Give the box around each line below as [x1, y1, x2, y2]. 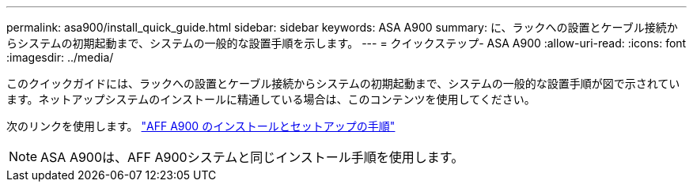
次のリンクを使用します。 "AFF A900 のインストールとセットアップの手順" [6, 119, 396, 133]
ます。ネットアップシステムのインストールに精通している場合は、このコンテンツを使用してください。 [6, 92, 536, 106]
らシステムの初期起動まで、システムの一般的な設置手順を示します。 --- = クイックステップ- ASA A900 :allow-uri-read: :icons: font [6, 36, 687, 50]
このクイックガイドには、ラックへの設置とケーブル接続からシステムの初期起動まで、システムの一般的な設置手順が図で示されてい [6, 77, 680, 90]
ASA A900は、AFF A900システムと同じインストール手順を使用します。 [40, 149, 464, 165]
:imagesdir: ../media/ [6, 51, 114, 64]
